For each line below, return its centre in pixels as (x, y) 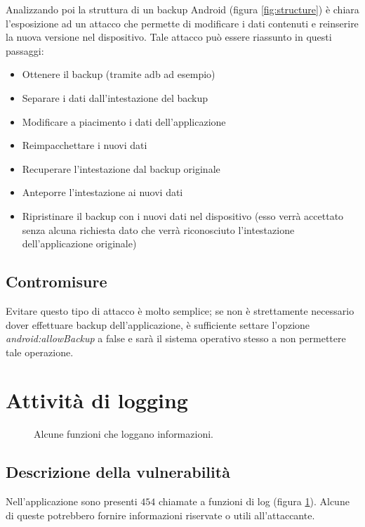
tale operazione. (40, 352)
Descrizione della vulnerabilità (118, 472)
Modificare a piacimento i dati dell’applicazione (124, 121)
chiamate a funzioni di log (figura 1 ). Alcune (254, 501)
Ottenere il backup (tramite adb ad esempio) (119, 74)
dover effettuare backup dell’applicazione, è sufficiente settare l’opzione (158, 324)
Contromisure (57, 281)
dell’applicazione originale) (79, 243)
